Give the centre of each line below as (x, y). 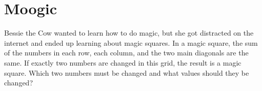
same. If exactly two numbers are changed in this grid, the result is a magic (123, 62)
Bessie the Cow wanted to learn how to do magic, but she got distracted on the (129, 33)
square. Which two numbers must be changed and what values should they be (127, 72)
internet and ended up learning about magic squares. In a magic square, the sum (131, 42)
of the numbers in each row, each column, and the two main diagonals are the (126, 53)
